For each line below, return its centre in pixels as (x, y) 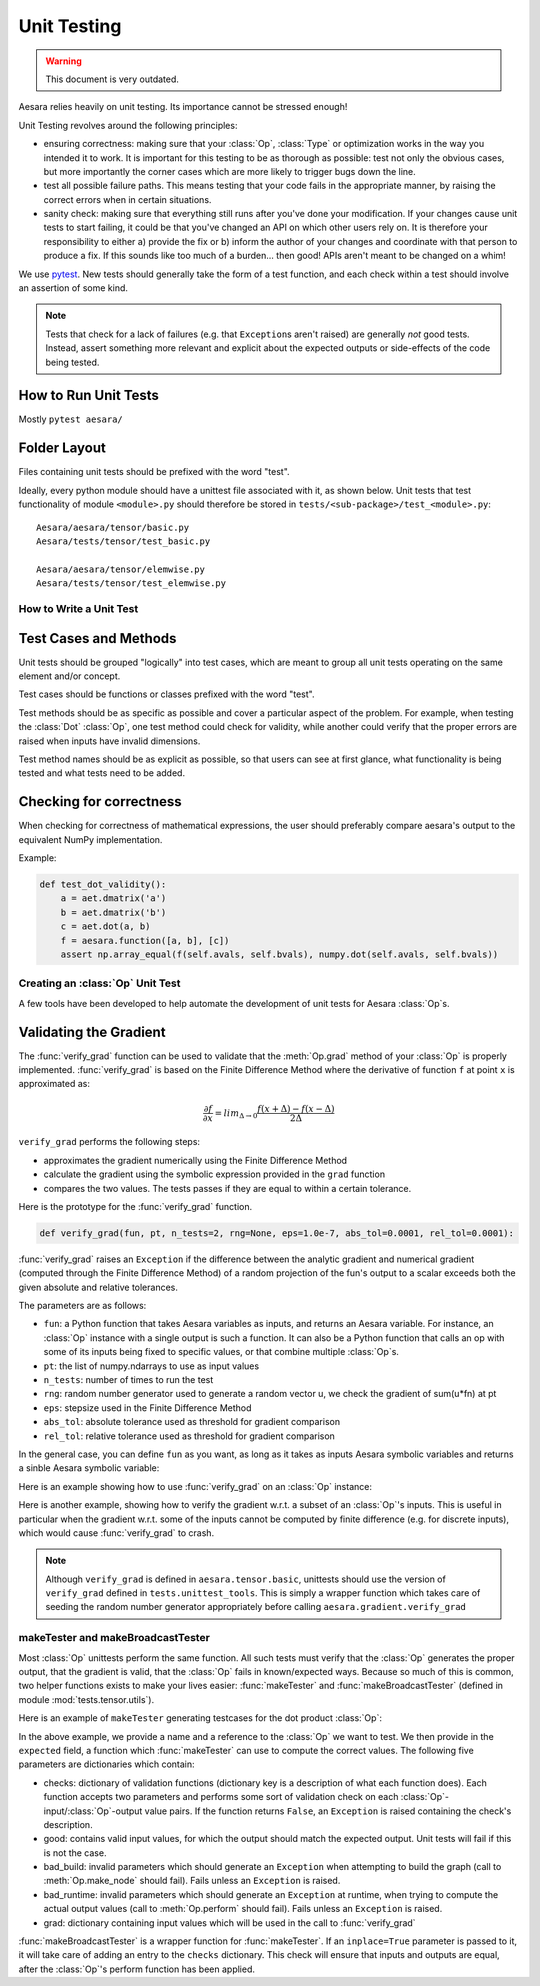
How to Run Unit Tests (89, 395)
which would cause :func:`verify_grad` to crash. (116, 1532)
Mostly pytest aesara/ (71, 419)
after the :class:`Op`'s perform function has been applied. (136, 1969)
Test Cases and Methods (97, 638)
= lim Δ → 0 (236, 1113)
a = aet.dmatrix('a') (113, 898)
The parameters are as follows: (82, 1306)
